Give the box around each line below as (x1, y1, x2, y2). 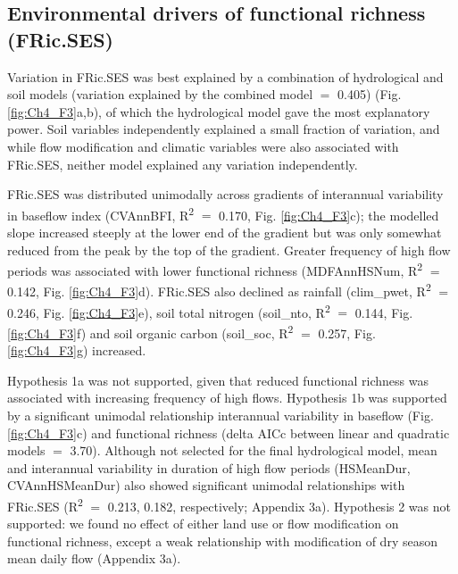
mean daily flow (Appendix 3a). (7, 549, 181, 568)
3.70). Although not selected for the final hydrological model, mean (70, 441, 437, 460)
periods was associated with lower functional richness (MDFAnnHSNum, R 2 (7, 259, 423, 279)
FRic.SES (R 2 (7, 494, 83, 515)
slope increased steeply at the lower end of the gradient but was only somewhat (7, 223, 442, 241)
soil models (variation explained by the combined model (7, 85, 313, 104)
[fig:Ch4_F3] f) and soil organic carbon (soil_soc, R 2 (7, 320, 294, 342)
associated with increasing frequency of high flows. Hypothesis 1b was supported (7, 388, 447, 407)
